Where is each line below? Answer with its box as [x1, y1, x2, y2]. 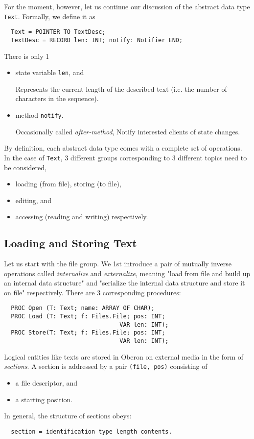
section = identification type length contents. [11, 428, 172, 435]
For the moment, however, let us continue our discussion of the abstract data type [4, 1, 250, 11]
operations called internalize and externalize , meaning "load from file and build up [4, 268, 251, 278]
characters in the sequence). [15, 93, 99, 103]
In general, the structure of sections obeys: [4, 411, 132, 421]
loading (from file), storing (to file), [15, 179, 121, 189]
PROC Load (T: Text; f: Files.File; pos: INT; [11, 313, 165, 320]
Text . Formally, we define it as [4, 11, 95, 21]
